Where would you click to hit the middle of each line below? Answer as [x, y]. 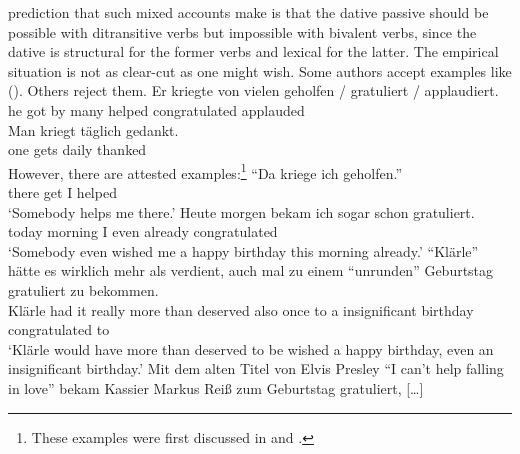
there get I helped [62, 192]
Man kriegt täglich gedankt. [93, 129]
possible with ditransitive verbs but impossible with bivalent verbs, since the [242, 31]
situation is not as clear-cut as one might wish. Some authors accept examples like [260, 70]
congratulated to [59, 329]
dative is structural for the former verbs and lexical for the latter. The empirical [253, 51]
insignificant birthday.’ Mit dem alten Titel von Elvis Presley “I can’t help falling [256, 368]
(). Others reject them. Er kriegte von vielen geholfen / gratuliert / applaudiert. [253, 90]
